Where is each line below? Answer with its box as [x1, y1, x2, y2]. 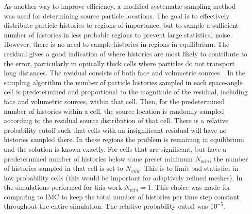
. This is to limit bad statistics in [140, 163, 238, 173]
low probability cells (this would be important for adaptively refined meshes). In [4, 172, 243, 182]
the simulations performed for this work [4, 182, 122, 192]
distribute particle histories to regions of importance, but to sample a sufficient [4, 20, 239, 30]
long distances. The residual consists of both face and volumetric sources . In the [4, 68, 245, 78]
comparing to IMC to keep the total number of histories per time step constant [4, 191, 239, 201]
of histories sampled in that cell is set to [4, 163, 123, 173]
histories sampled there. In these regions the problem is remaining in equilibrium [4, 134, 244, 144]
